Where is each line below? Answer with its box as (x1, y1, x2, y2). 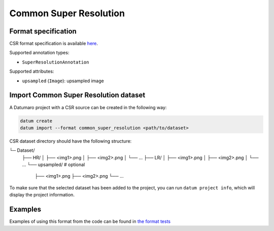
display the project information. (9, 192, 75, 198)
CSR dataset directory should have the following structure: (9, 138, 132, 144)
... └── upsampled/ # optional (22, 161, 85, 168)
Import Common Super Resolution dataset (9, 91, 146, 100)
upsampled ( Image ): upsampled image (22, 78, 104, 84)
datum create (20, 118, 53, 124)
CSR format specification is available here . (9, 41, 98, 47)
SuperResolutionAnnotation (22, 59, 89, 65)
